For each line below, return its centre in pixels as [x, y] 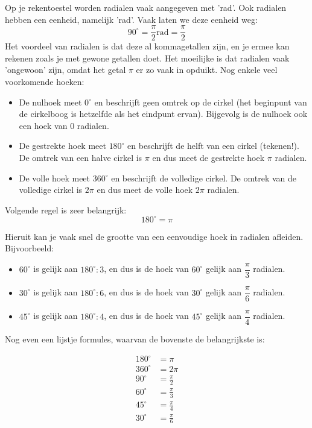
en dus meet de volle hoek [145, 190]
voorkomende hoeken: [45, 82]
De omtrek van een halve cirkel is [81, 157]
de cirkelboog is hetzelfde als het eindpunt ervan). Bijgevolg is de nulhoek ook [163, 114]
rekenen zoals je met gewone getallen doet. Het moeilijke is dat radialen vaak [147, 58]
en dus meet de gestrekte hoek [209, 157]
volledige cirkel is [51, 190]
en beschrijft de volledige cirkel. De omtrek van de [204, 178]
